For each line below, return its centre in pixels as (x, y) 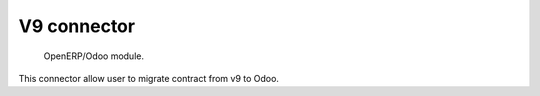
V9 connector (76, 26)
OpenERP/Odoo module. (94, 56)
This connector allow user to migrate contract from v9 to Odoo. (149, 78)
